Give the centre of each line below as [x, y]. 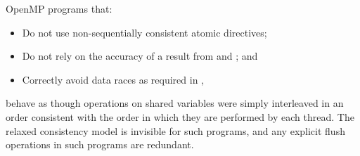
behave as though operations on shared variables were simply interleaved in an [175, 103]
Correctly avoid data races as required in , [113, 79]
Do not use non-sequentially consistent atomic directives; [144, 32]
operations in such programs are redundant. [100, 144]
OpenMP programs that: [59, 8]
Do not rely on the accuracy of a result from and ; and [140, 56]
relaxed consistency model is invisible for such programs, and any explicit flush [175, 130]
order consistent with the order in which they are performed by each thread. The [180, 116]
